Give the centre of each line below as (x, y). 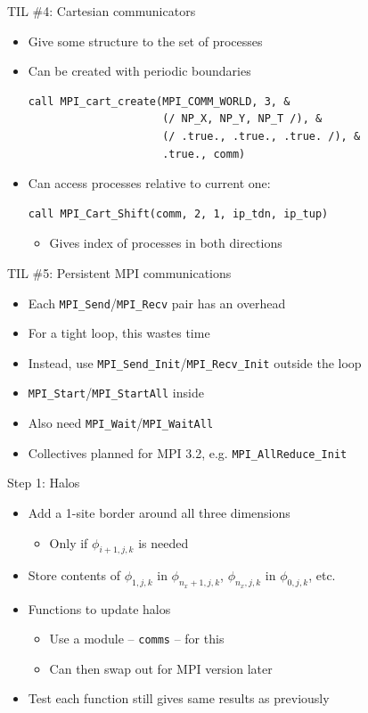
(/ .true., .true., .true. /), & (262, 136)
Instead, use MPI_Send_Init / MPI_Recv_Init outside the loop (195, 362)
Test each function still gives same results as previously (179, 698)
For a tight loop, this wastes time (119, 333)
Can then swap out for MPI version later (161, 668)
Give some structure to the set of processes (145, 41)
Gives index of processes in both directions (166, 243)
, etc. (322, 575)
